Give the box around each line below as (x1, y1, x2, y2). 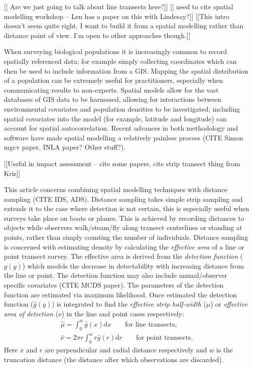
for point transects (136, 334, 191, 342)
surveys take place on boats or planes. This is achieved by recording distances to (4, 213, 244, 223)
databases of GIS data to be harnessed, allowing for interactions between (4, 94, 221, 104)
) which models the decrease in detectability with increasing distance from (22, 260, 244, 271)
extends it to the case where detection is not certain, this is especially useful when (4, 203, 250, 213)
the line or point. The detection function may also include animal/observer (4, 270, 228, 280)
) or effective (210, 299, 248, 309)
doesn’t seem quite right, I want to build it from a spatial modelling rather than (4, 20, 244, 31)
